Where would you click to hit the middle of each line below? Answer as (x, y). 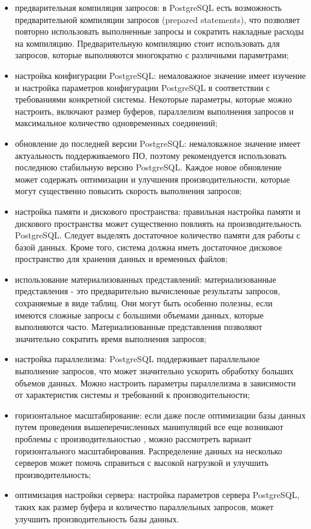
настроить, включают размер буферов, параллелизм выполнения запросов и (154, 111)
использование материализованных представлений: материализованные (145, 279)
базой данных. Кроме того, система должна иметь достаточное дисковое (149, 247)
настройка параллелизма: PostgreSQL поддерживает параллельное (137, 359)
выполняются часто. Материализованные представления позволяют (139, 327)
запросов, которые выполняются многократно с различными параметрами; (152, 55)
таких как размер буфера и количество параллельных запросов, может (144, 506)
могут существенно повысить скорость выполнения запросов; (128, 191)
